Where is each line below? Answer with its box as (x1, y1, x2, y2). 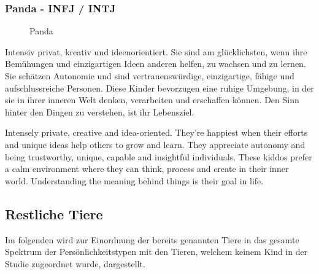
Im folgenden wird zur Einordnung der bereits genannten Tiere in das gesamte (5, 233, 299, 246)
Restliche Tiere (5, 204, 103, 223)
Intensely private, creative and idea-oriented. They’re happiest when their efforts (5, 126, 308, 139)
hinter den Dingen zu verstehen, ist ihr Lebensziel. (5, 105, 194, 118)
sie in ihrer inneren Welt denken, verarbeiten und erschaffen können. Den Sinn (5, 93, 299, 106)
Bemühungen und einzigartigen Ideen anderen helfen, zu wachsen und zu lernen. (5, 57, 306, 70)
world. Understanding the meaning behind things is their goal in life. (5, 174, 264, 187)
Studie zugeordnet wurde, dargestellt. (5, 257, 145, 270)
